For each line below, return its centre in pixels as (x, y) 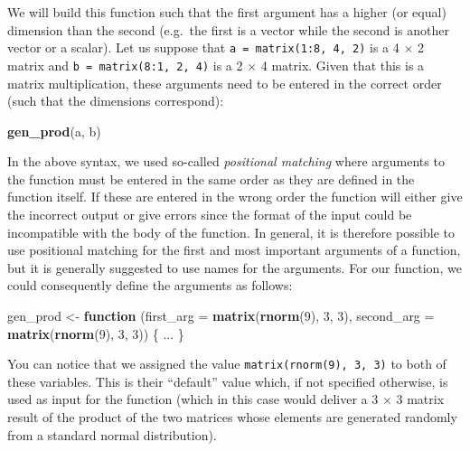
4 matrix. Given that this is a (343, 65)
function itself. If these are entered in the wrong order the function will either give (235, 197)
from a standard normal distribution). (112, 434)
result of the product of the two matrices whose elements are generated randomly (232, 417)
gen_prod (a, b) (54, 131)
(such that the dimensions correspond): (116, 101)
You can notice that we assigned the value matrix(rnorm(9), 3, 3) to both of (227, 364)
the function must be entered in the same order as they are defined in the (211, 179)
